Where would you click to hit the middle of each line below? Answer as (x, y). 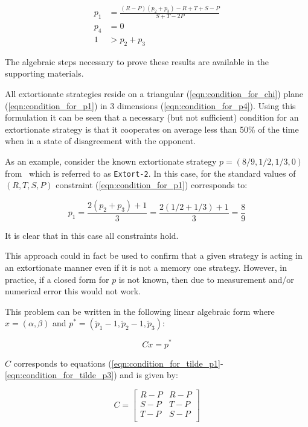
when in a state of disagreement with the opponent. (100, 141)
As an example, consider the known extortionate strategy (111, 161)
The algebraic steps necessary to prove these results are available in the (137, 61)
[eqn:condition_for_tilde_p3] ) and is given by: (91, 375)
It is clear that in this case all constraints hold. (92, 235)
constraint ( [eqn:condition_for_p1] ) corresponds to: (152, 185)
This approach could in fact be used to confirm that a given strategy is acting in (154, 255)
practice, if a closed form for (57, 279)
